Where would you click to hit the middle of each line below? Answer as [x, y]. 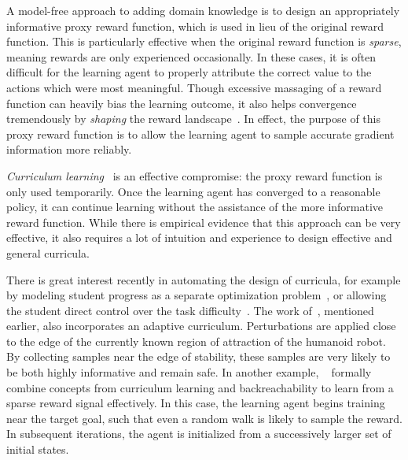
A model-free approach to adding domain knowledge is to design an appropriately [203, 10]
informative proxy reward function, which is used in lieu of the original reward [195, 26]
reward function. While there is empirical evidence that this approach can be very [204, 222]
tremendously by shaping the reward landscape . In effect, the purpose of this [193, 119]
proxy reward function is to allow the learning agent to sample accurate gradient [200, 134]
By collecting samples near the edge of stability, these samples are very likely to [198, 356]
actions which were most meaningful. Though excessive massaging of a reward [194, 87]
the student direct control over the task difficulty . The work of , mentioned [190, 310]
